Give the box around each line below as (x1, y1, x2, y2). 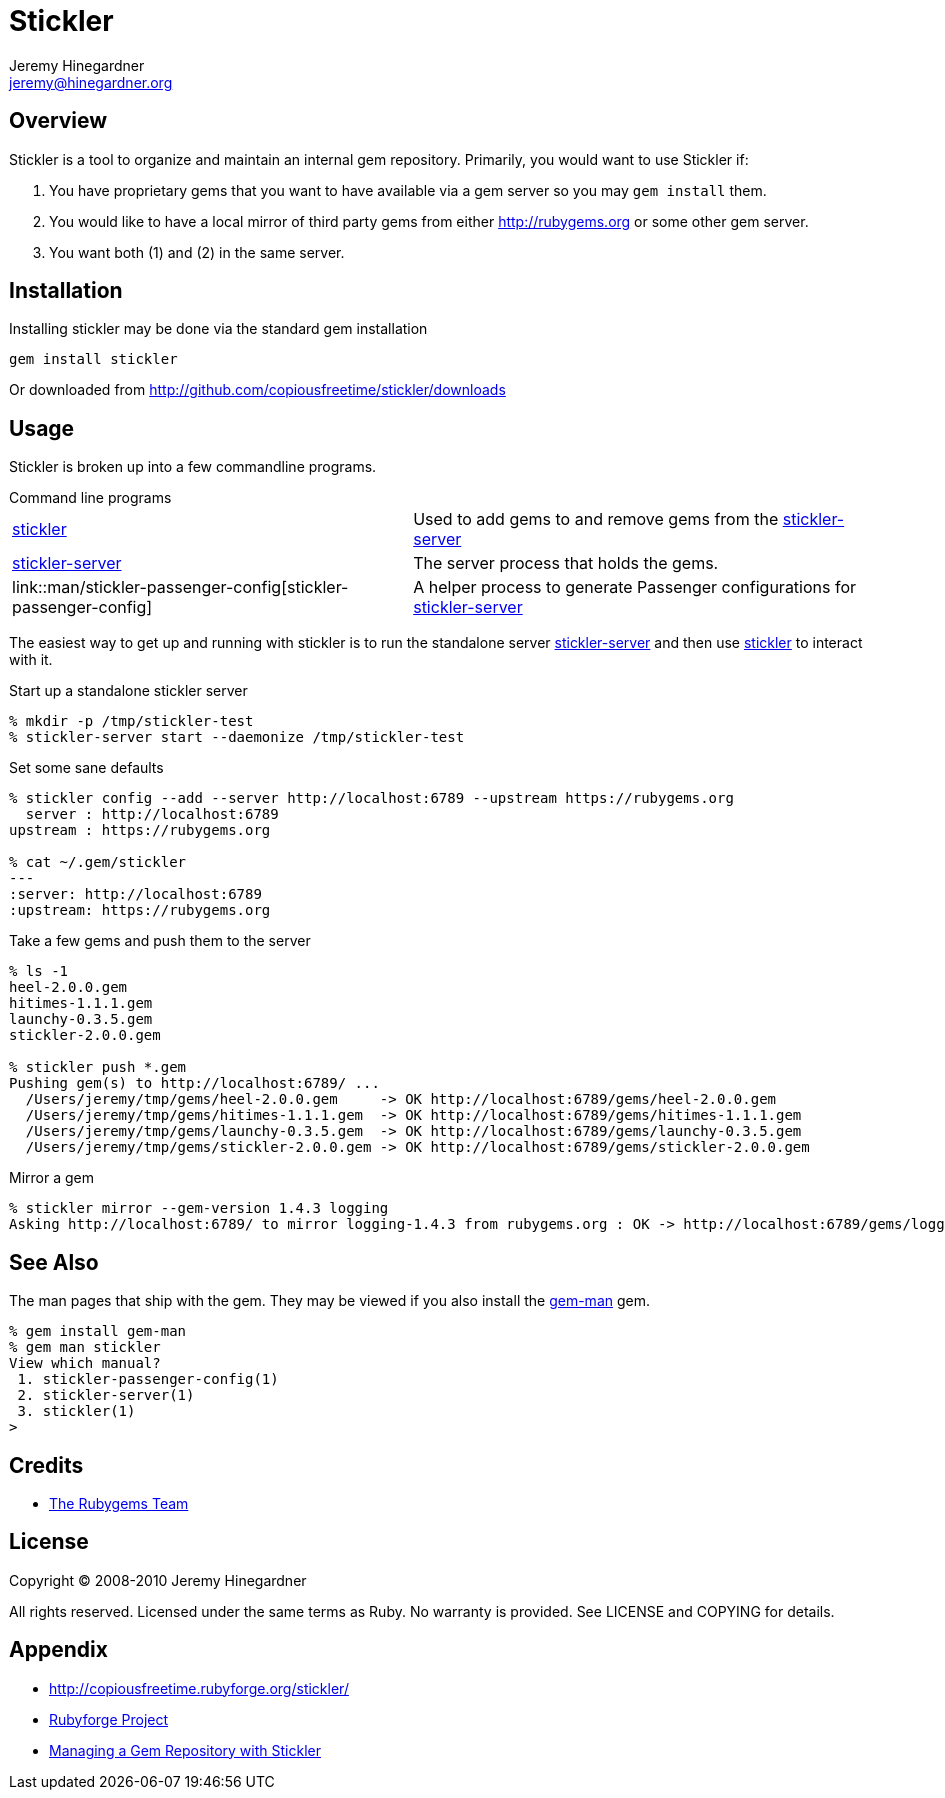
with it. (9, 651, 53, 669)
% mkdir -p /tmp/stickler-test (9, 713, 254, 730)
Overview (9, 108, 108, 134)
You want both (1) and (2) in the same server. (49, 243, 345, 261)
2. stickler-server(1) (17, 1387, 195, 1404)
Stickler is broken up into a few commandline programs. (9, 458, 377, 476)
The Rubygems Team (49, 1494, 189, 1512)
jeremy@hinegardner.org (9, 73, 173, 91)
